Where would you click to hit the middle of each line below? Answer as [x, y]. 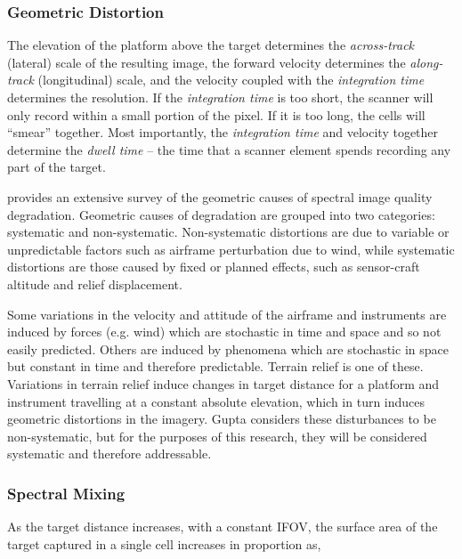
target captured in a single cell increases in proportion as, [164, 543]
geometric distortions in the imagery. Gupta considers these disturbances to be [222, 419]
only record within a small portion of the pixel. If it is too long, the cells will [216, 114]
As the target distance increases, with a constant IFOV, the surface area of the [223, 527]
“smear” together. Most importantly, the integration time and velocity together [223, 132]
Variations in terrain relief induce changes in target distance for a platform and [223, 383]
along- [426, 62]
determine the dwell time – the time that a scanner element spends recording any [229, 149]
